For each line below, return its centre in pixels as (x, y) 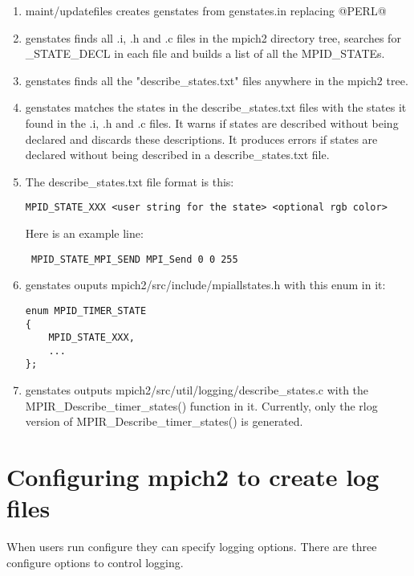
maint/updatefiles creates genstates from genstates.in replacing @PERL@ (206, 10)
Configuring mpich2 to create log (193, 477)
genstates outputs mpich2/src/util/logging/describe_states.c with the (197, 390)
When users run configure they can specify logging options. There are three (192, 547)
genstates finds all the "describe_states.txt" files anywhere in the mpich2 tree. (217, 80)
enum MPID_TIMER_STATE (86, 310)
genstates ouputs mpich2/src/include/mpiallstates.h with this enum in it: (205, 285)
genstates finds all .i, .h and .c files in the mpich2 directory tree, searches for (213, 37)
